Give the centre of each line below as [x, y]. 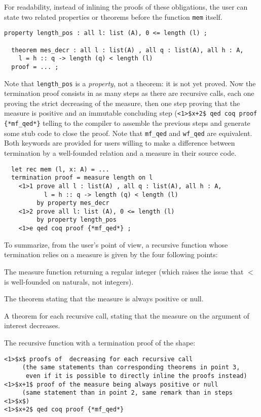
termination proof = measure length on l [82, 178]
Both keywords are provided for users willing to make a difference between [120, 143]
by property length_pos [77, 220]
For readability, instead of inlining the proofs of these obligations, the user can [126, 7]
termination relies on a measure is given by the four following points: [111, 254]
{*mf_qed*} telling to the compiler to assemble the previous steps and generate [127, 123]
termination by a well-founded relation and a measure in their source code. [120, 152]
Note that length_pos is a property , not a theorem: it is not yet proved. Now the [130, 83]
